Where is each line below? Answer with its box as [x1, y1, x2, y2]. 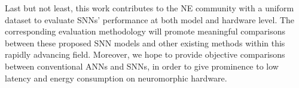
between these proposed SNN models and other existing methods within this [5, 36, 285, 49]
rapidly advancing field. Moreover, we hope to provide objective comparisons [5, 48, 285, 61]
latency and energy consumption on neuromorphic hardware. [5, 71, 227, 84]
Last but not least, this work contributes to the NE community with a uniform [5, 2, 294, 14]
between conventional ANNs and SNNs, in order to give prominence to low [5, 59, 279, 72]
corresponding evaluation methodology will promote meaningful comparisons [5, 25, 286, 37]
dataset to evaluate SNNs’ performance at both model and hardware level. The [5, 13, 295, 26]
